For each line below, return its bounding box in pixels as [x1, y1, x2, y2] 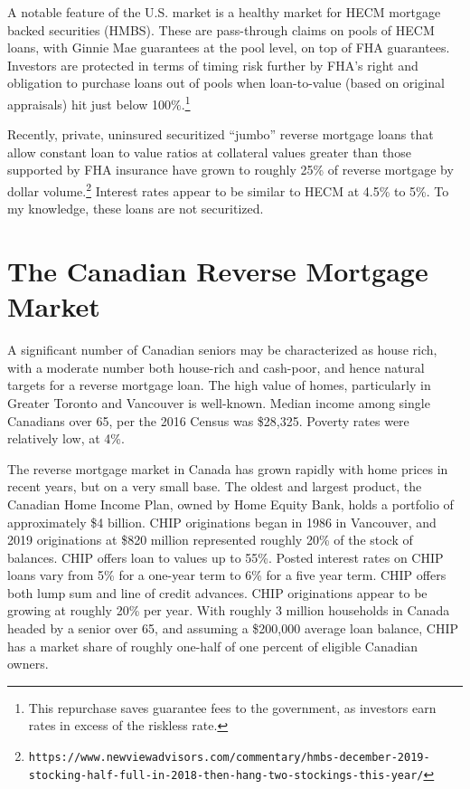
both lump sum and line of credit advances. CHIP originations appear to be [7, 583, 428, 602]
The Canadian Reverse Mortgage [7, 252, 428, 290]
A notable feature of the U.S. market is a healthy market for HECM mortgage [7, 3, 441, 21]
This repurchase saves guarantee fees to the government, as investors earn [28, 698, 437, 717]
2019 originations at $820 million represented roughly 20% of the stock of [7, 530, 413, 549]
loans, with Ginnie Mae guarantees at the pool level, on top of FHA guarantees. [7, 38, 450, 57]
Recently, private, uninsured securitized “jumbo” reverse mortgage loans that [7, 125, 434, 144]
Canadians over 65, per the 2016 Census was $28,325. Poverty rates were [7, 411, 409, 430]
